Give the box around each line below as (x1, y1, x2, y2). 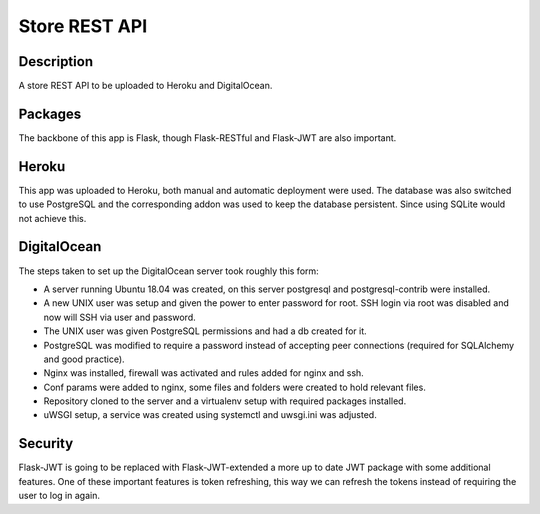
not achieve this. (18, 212, 87, 224)
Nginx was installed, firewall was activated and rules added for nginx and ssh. (43, 367, 364, 379)
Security (18, 435, 74, 452)
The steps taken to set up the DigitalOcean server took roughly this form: (18, 265, 319, 277)
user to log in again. (18, 490, 100, 502)
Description (18, 53, 94, 70)
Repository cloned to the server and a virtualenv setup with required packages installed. (43, 395, 407, 407)
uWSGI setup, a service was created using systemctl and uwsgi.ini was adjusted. (43, 409, 377, 421)
